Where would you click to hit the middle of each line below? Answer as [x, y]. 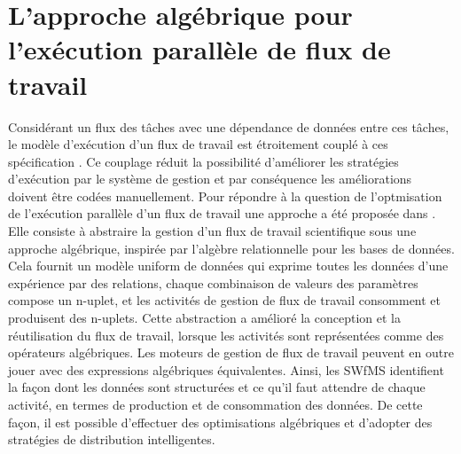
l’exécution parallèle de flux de [199, 49]
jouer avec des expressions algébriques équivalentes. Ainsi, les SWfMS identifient [226, 369]
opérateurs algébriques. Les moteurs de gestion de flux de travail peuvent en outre [231, 352]
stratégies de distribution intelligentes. [112, 439]
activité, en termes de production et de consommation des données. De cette [215, 404]
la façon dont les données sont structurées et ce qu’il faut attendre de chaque [217, 387]
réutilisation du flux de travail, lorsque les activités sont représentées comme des [226, 335]
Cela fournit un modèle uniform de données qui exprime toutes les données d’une [228, 266]
